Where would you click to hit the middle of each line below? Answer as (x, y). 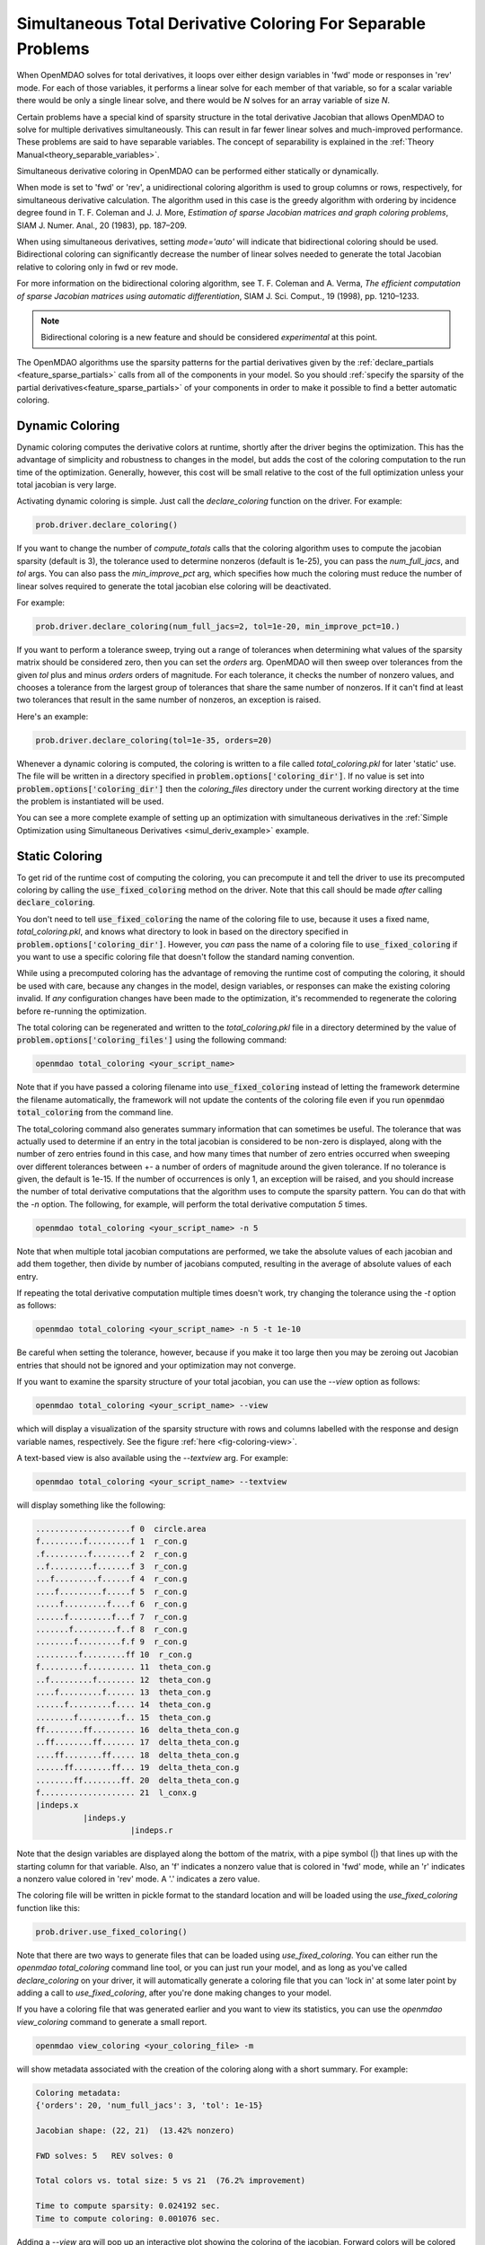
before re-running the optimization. (82, 1011)
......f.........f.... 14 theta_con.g (123, 1705)
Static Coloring (60, 856)
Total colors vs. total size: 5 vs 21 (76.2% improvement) (171, 2181)
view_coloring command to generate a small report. (112, 2021)
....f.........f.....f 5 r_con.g (111, 1591)
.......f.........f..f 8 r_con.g (111, 1629)
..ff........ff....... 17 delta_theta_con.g (137, 1743)
